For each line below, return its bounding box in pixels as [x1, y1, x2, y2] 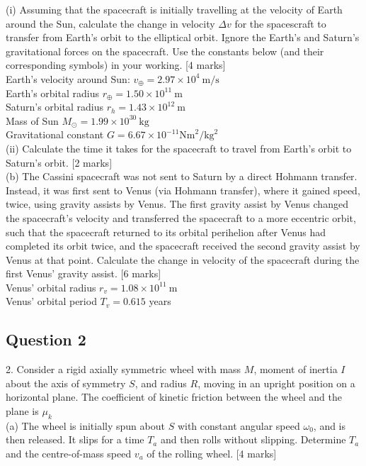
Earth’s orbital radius [6, 85, 99, 100]
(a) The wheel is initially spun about [6, 418, 165, 433]
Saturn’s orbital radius [6, 99, 103, 114]
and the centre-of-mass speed [6, 446, 132, 461]
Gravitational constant [6, 127, 104, 142]
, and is [313, 418, 346, 433]
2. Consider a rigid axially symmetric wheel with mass [6, 362, 241, 377]
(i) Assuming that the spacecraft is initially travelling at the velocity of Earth [6, 2, 343, 16]
